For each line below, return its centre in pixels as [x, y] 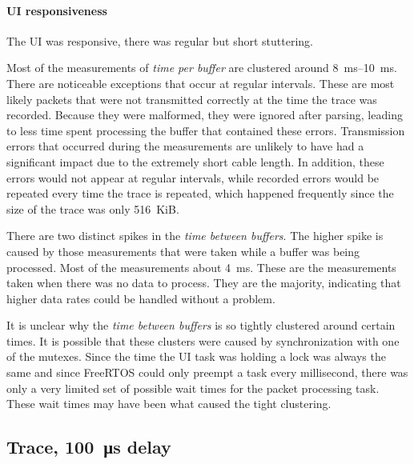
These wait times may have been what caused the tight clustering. [169, 404]
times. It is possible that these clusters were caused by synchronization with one [203, 340]
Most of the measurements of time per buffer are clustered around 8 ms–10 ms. [202, 68]
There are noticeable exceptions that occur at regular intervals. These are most [201, 83]
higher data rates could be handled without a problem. [141, 298]
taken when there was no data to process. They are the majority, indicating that [204, 283]
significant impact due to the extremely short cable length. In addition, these [195, 161]
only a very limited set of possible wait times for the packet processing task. [193, 388]
